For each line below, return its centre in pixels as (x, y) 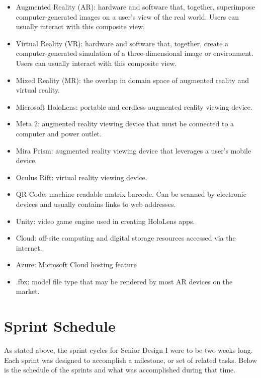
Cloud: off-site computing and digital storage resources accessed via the (126, 238)
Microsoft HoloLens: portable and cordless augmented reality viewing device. (134, 106)
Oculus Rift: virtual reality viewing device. (81, 177)
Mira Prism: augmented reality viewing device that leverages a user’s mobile (134, 150)
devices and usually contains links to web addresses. (96, 204)
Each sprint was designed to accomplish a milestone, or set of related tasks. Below (131, 360)
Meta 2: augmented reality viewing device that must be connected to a (125, 124)
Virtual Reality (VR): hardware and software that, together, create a (122, 43)
